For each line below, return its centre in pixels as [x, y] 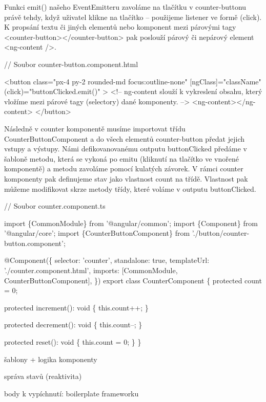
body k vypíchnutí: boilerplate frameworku [71, 393]
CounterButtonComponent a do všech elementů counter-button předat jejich [125, 138]
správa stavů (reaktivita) [43, 376]
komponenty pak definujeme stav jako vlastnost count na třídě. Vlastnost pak [126, 178]
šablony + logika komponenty [51, 359]
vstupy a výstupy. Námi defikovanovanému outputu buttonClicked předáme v [126, 149]
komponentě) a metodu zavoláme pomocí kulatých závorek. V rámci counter [124, 169]
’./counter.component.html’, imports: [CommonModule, [91, 270]
